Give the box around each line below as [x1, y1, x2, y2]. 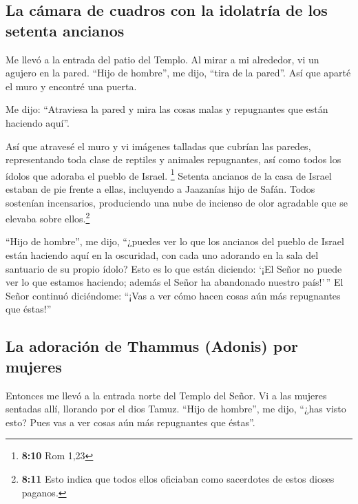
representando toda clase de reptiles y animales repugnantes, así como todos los [6, 152, 341, 167]
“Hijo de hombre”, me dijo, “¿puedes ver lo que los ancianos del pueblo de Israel [6, 234, 344, 249]
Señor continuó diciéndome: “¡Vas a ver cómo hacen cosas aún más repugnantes [6, 288, 341, 302]
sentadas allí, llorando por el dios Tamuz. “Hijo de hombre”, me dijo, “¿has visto [6, 401, 346, 416]
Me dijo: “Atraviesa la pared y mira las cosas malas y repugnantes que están [6, 102, 328, 116]
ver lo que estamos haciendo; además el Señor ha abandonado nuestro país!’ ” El [6, 275, 344, 289]
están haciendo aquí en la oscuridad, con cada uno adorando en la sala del [6, 248, 319, 262]
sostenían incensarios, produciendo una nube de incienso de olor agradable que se [6, 195, 348, 209]
